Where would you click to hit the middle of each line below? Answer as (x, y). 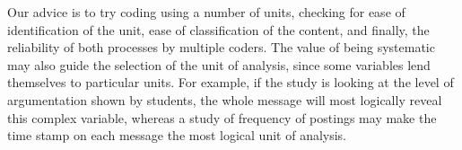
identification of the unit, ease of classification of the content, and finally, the (218, 29)
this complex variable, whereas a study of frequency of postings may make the (222, 117)
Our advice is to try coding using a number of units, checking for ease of (206, 12)
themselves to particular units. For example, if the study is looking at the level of (231, 82)
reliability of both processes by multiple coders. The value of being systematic (221, 47)
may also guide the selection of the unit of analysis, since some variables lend (219, 64)
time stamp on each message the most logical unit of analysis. (177, 135)
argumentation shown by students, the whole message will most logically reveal (225, 99)
